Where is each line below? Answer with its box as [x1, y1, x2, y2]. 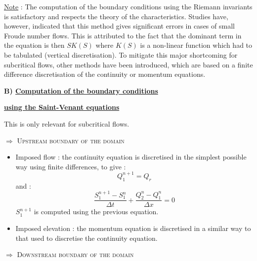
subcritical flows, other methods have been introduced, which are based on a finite [4, 59, 253, 69]
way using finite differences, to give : [15, 161, 126, 171]
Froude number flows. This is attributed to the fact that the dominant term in [4, 30, 242, 40]
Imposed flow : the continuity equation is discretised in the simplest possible [15, 152, 247, 162]
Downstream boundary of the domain [17, 249, 134, 260]
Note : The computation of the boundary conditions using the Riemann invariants [4, 1, 253, 11]
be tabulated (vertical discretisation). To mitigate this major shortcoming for [4, 49, 238, 60]
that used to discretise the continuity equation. [15, 232, 158, 243]
